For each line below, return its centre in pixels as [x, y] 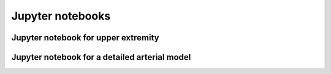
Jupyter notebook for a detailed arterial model [101, 57]
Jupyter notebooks [61, 16]
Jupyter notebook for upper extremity [85, 38]
